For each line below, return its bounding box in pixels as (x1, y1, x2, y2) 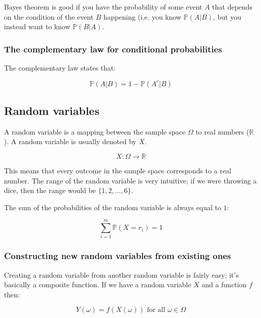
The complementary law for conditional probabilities (4, 42, 222, 55)
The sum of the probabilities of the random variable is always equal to (4, 202, 221, 212)
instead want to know (4, 21, 71, 32)
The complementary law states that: (4, 62, 116, 73)
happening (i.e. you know (103, 11, 181, 22)
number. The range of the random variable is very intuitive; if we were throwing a (4, 175, 257, 185)
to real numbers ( (195, 126, 249, 137)
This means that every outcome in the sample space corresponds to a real (4, 165, 231, 175)
